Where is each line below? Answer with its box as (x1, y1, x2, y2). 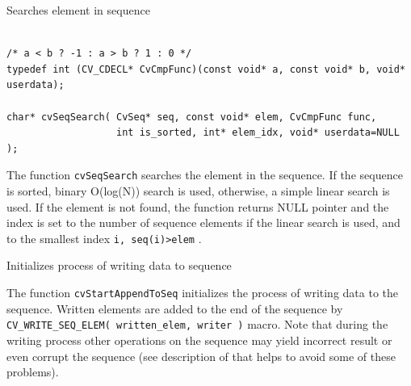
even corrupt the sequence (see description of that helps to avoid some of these (6, 347, 396, 364)
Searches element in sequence (6, 2, 150, 18)
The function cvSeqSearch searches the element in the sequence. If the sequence (6, 166, 403, 183)
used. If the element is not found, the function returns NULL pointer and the (6, 198, 389, 215)
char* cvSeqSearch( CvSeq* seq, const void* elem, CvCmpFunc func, (6, 111, 377, 123)
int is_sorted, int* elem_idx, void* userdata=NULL (116, 127, 400, 139)
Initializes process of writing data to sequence (6, 257, 232, 274)
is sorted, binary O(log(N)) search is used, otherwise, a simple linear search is (6, 183, 390, 199)
